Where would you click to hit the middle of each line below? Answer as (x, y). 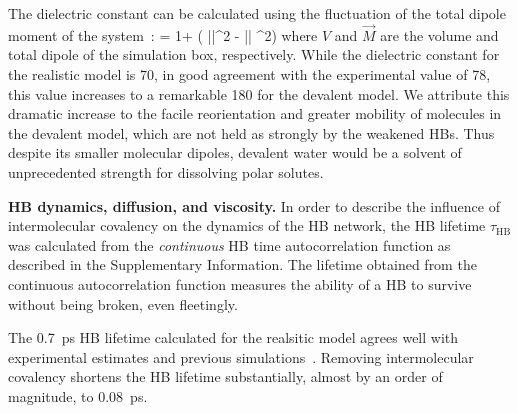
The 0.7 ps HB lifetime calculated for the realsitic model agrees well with (233, 337)
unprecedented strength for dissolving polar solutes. (166, 171)
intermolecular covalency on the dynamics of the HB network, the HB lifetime (247, 225)
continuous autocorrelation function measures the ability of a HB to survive (240, 283)
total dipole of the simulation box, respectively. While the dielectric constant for (254, 54)
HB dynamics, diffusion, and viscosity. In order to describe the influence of (254, 205)
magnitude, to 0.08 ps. (78, 395)
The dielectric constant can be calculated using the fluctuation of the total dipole (257, 13)
